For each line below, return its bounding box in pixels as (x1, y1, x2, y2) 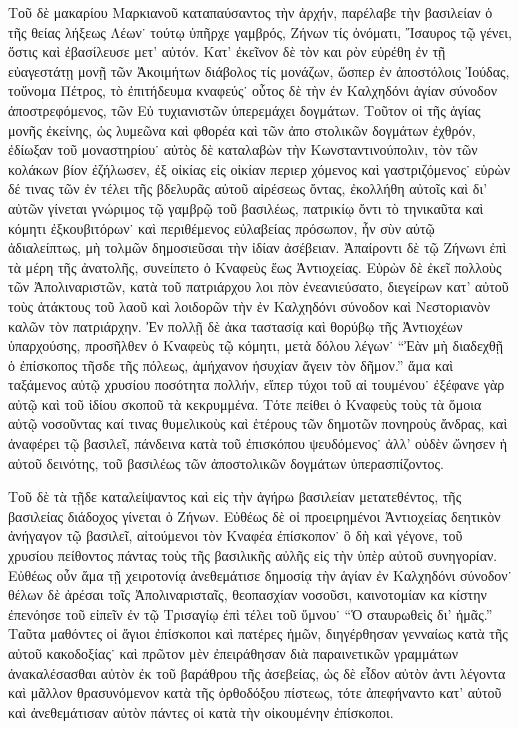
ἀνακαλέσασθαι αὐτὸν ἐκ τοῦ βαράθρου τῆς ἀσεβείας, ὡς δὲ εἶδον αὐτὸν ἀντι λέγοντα (8, 662, 506, 683)
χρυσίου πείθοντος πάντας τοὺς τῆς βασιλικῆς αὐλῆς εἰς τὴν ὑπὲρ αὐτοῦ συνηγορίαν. (8, 545, 498, 566)
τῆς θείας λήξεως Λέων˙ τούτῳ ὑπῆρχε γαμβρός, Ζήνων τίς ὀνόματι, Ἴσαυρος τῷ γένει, (8, 21, 512, 42)
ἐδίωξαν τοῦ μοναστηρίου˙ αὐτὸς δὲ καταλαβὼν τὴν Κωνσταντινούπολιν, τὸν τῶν (8, 139, 478, 160)
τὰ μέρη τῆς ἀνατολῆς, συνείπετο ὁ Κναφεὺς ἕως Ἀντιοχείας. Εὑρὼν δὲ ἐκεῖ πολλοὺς (8, 256, 502, 277)
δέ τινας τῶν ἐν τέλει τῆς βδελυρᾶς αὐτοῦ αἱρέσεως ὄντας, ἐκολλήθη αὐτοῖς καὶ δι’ (8, 178, 488, 199)
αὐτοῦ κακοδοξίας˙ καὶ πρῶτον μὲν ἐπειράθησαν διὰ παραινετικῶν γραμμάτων (8, 643, 459, 663)
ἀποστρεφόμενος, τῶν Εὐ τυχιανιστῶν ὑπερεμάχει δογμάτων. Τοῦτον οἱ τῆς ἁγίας (8, 99, 481, 120)
